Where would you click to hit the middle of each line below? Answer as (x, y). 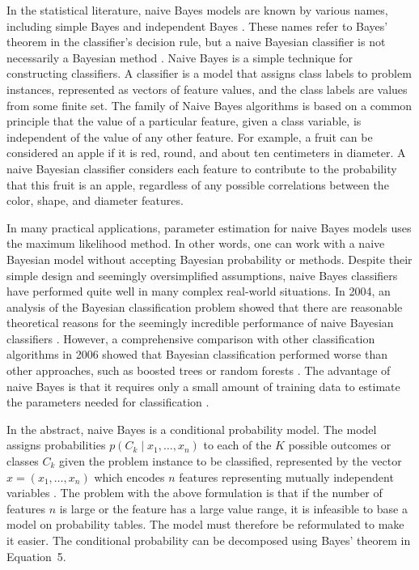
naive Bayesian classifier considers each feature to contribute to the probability (202, 168)
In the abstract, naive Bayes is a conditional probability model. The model (192, 429)
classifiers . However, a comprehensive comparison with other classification (191, 338)
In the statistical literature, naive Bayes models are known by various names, (197, 10)
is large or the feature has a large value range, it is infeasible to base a (233, 508)
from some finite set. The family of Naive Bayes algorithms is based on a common (209, 105)
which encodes (129, 476)
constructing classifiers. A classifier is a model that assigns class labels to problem (209, 73)
